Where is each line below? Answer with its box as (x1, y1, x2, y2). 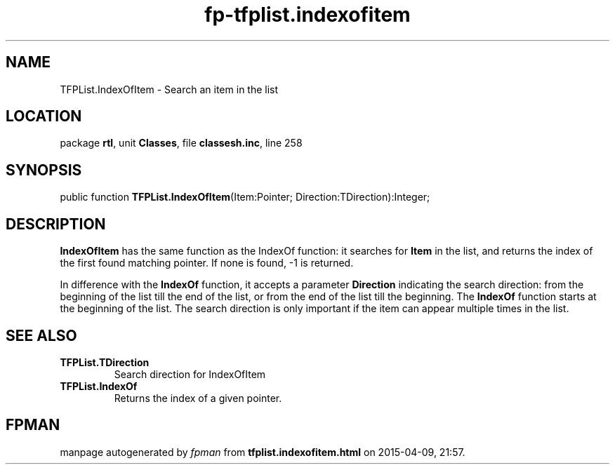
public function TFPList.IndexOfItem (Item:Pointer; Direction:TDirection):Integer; (60, 191, 430, 203)
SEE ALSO (6, 326, 77, 344)
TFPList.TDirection (60, 356, 150, 368)
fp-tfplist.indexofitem (204, 3, 411, 27)
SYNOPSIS (6, 161, 82, 179)
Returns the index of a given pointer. (114, 391, 282, 404)
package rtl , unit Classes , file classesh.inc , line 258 (60, 137, 303, 149)
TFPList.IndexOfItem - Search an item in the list (60, 83, 279, 95)
